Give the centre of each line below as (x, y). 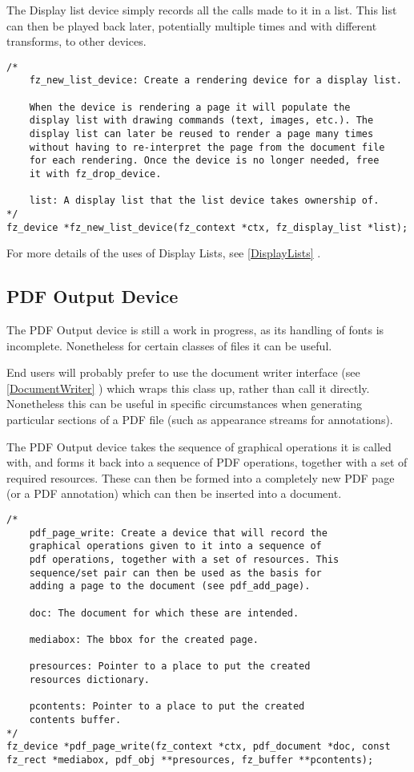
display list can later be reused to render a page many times (201, 134)
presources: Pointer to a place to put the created (170, 667)
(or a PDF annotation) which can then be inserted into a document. (174, 493)
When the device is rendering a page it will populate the (190, 107)
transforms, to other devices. (76, 41)
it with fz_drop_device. (95, 174)
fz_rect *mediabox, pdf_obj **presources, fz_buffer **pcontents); (190, 760)
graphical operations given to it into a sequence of (175, 546)
